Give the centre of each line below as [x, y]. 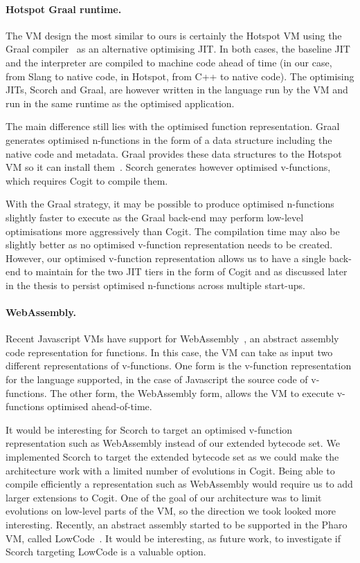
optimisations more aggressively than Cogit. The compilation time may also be [173, 231]
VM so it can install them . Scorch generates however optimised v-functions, [168, 167]
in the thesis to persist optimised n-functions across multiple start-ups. [155, 285]
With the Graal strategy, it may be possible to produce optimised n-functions [170, 204]
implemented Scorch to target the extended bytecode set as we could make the [172, 457]
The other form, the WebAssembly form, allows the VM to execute [192, 393]
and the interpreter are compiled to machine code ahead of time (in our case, [169, 62]
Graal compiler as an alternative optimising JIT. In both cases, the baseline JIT [178, 49]
